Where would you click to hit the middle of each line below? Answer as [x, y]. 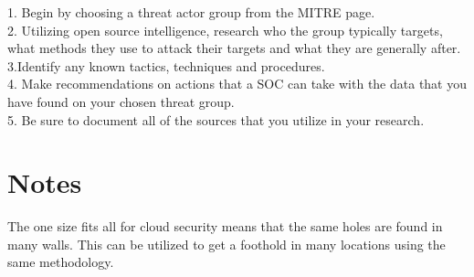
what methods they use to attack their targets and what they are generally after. [234, 48]
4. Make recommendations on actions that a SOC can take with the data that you [237, 84]
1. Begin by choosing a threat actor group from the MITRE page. [191, 12]
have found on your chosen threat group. [121, 101]
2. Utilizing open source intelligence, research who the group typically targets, [225, 30]
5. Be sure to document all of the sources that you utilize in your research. [216, 119]
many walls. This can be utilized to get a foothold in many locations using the [226, 244]
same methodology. [61, 262]
